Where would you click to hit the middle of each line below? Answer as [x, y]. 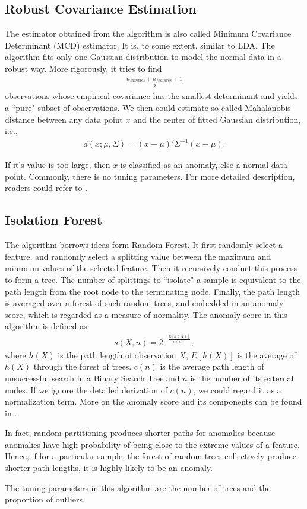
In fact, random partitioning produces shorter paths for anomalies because [140, 433]
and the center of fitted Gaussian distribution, [217, 119]
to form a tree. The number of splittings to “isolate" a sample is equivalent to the [153, 280]
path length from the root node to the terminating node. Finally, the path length [152, 291]
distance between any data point [64, 119]
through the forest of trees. [83, 366]
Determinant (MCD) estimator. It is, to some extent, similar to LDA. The [140, 45]
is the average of [267, 354]
